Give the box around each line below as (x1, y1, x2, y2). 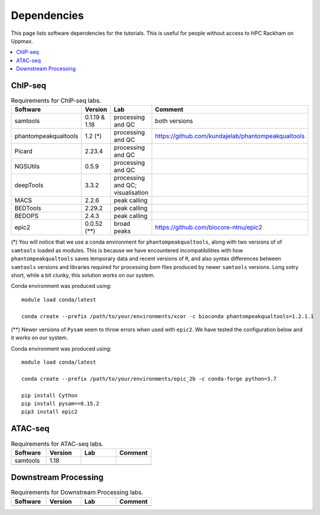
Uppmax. (11, 37, 34, 44)
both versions (155, 117, 193, 125)
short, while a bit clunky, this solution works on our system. (11, 271, 155, 278)
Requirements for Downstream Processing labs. (11, 488, 144, 497)
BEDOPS (14, 212, 39, 220)
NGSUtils (14, 163, 40, 171)
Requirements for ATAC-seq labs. (11, 439, 103, 448)
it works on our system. (11, 334, 68, 341)
